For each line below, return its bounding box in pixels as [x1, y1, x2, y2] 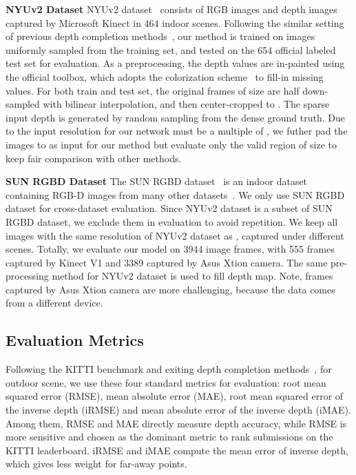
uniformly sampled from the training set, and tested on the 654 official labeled [6, 42, 336, 57]
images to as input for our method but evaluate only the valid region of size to [6, 137, 337, 151]
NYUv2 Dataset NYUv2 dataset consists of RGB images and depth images [6, 2, 337, 16]
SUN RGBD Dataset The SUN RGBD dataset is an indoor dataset [6, 174, 308, 188]
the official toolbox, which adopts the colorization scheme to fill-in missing [6, 69, 324, 84]
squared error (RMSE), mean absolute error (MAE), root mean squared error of [6, 389, 344, 403]
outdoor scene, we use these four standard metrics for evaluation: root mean [6, 375, 326, 389]
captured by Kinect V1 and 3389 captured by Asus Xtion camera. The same [6, 255, 328, 269]
